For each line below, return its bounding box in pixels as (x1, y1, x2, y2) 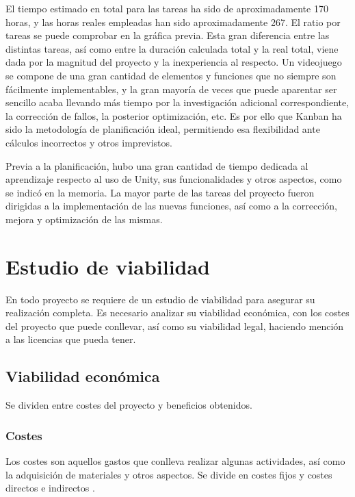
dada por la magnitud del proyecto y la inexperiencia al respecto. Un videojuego (5, 55, 342, 69)
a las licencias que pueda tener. (5, 332, 136, 346)
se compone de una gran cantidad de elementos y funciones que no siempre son (5, 68, 337, 82)
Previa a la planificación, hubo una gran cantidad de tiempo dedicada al (5, 158, 308, 173)
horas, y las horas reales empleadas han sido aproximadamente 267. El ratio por (5, 14, 341, 29)
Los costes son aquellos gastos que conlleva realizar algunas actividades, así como (5, 454, 345, 468)
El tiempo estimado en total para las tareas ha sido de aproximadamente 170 (5, 1, 328, 15)
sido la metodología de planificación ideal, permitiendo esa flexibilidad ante (5, 122, 320, 136)
